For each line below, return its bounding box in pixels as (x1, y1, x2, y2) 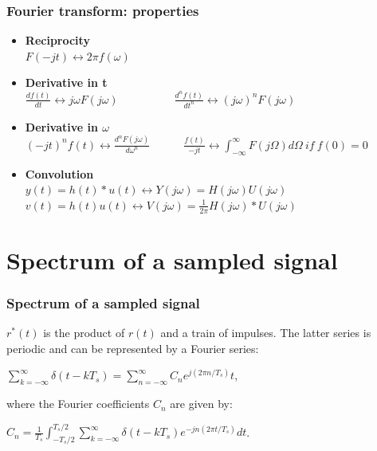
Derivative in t (25, 74, 108, 91)
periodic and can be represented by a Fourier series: (6, 339, 259, 356)
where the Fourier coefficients (6, 395, 150, 412)
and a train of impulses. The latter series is (160, 324, 371, 341)
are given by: (170, 395, 233, 412)
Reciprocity (25, 32, 90, 49)
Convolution (25, 165, 94, 182)
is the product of (43, 324, 125, 341)
